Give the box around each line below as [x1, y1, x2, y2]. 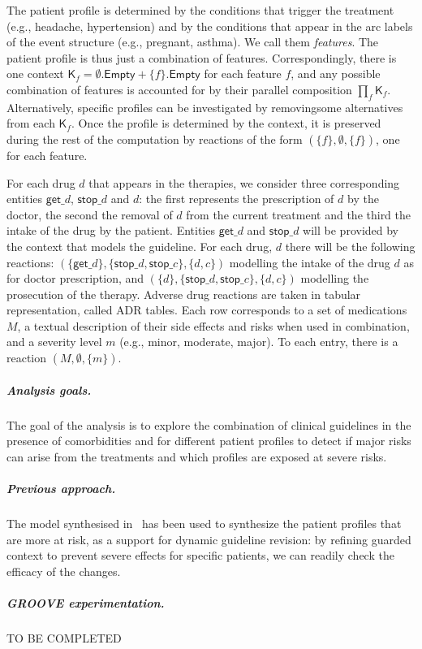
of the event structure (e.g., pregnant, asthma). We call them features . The [6, 33, 379, 50]
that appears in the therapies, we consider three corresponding [88, 174, 400, 191]
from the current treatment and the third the [186, 206, 411, 223]
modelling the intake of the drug [229, 253, 390, 270]
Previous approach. [6, 480, 116, 497]
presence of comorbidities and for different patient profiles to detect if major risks [6, 432, 411, 449]
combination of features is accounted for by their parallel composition [6, 80, 352, 97]
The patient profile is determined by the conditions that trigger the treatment [6, 2, 394, 18]
